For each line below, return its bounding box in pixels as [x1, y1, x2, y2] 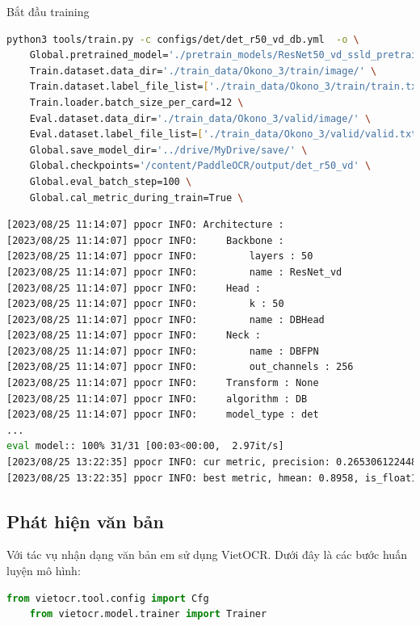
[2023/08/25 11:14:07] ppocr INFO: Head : [6, 282, 261, 294]
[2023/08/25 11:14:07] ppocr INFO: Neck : [6, 330, 261, 342]
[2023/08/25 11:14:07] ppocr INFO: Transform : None [6, 377, 319, 389]
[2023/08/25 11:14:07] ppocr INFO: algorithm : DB [6, 393, 308, 405]
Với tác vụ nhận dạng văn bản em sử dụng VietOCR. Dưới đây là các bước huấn [6, 546, 407, 563]
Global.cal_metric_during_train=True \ [29, 191, 244, 204]
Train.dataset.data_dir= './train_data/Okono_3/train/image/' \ [29, 65, 377, 77]
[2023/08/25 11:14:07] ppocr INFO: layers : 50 [6, 250, 313, 263]
